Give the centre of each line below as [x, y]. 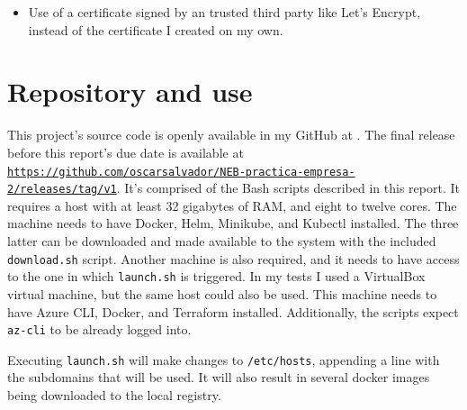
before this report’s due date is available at [126, 152]
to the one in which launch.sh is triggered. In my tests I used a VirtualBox [216, 276]
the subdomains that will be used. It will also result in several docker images [219, 377]
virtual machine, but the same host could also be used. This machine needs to [222, 293]
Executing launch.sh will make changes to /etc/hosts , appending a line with [224, 359]
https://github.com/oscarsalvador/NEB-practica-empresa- [181, 172]
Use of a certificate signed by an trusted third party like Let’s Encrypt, [225, 12]
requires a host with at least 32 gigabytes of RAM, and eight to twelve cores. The [232, 205]
